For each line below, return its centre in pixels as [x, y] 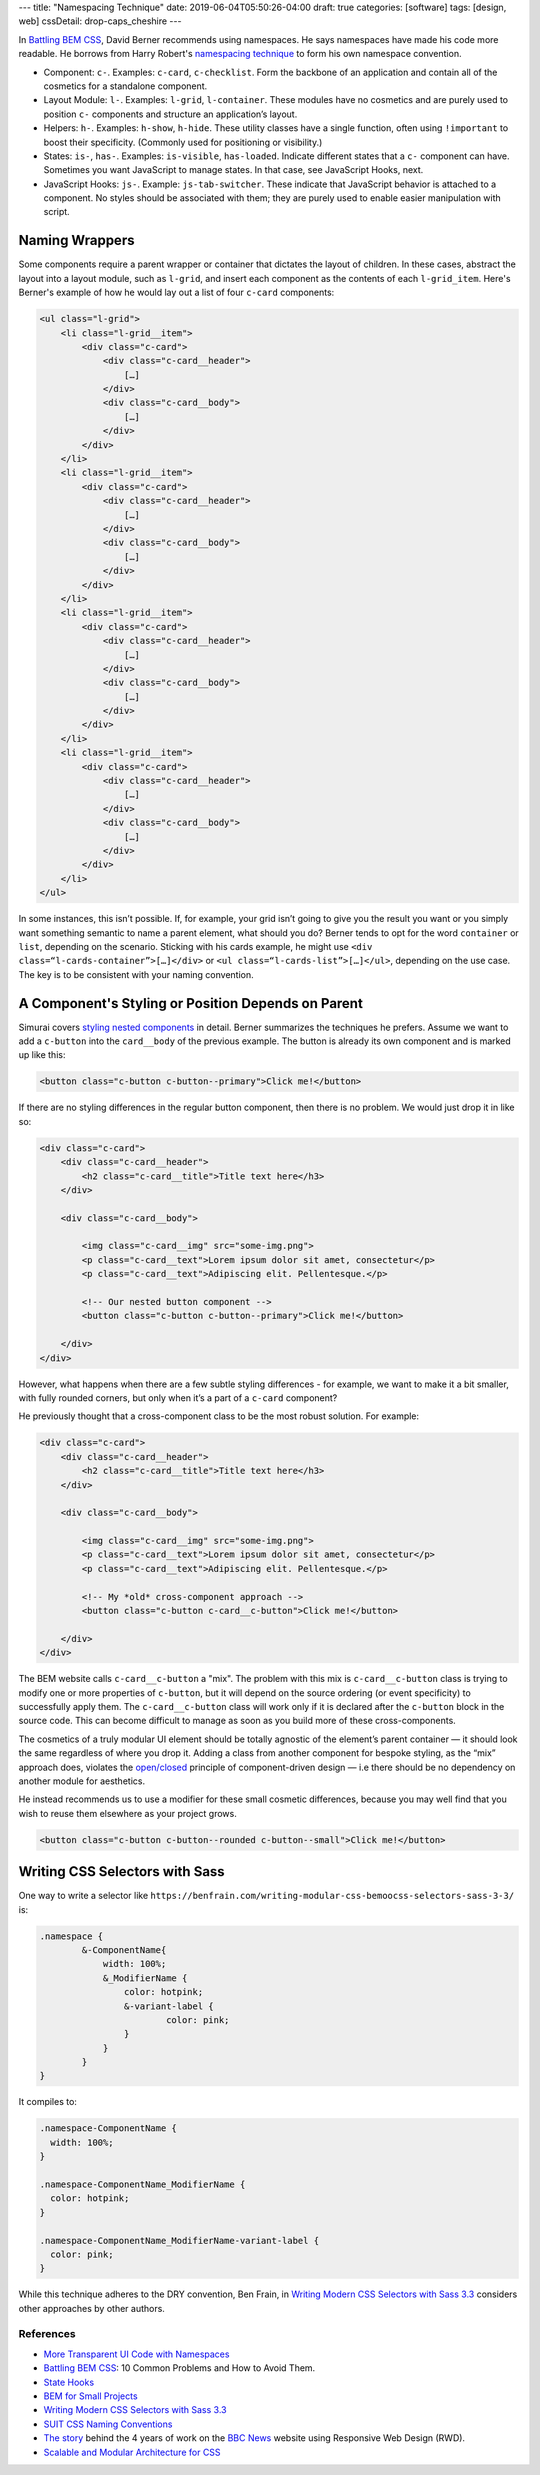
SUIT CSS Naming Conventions [108, 2424]
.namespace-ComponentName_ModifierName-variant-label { [179, 2240]
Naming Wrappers [76, 240]
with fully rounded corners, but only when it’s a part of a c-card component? [178, 1397]
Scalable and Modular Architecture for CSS [132, 2452]
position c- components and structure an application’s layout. [170, 114]
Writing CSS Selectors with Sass [121, 1871]
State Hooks [69, 2382]
